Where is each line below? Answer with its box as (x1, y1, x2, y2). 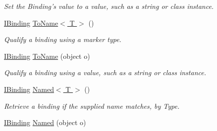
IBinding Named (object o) (4, 117, 86, 128)
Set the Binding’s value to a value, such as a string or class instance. (4, 1, 214, 11)
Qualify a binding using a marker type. (4, 34, 121, 44)
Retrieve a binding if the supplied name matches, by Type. (4, 100, 180, 111)
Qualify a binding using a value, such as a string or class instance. (4, 67, 206, 78)
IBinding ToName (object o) (4, 50, 90, 61)
